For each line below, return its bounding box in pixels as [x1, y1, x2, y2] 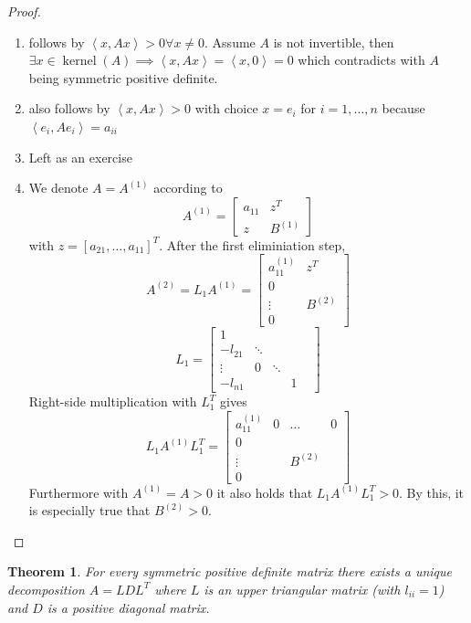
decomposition [7, 579, 85, 598]
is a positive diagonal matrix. [47, 597, 210, 617]
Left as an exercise [28, 147, 132, 166]
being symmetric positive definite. [28, 68, 218, 87]
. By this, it [399, 482, 465, 502]
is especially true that [28, 501, 151, 520]
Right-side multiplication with [28, 392, 197, 411]
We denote [28, 178, 89, 197]
